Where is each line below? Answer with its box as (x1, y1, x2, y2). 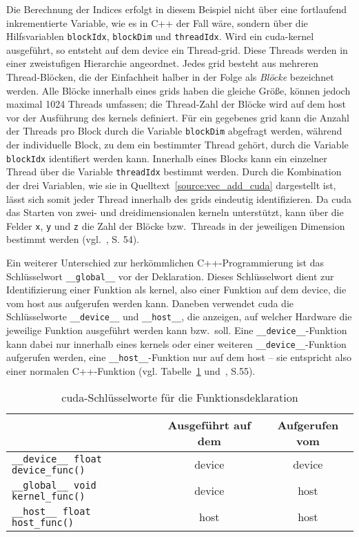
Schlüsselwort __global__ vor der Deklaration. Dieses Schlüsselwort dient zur (6, 268, 334, 283)
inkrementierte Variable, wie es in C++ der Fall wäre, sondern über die (6, 15, 308, 30)
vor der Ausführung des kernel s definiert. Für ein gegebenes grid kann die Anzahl (6, 110, 349, 124)
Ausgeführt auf (167, 416, 251, 433)
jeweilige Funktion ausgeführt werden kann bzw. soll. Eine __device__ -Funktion (6, 323, 347, 338)
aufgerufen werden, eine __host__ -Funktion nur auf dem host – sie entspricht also (6, 350, 351, 364)
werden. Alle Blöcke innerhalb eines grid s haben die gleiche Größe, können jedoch (6, 83, 351, 97)
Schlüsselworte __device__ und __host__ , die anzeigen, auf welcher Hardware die (6, 309, 352, 324)
